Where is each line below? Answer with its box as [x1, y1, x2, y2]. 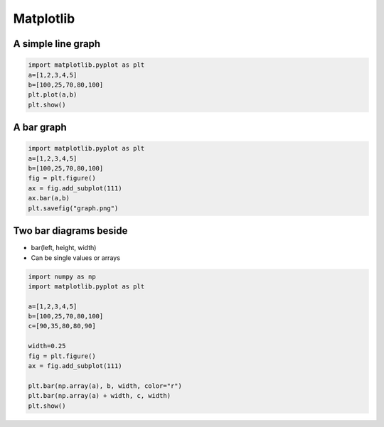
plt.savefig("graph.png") [28, 204, 119, 212]
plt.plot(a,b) [28, 91, 78, 99]
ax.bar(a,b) [28, 194, 70, 202]
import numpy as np [28, 272, 96, 281]
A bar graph [13, 121, 67, 134]
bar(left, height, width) [31, 244, 97, 252]
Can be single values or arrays [31, 253, 121, 262]
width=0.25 [28, 342, 66, 350]
